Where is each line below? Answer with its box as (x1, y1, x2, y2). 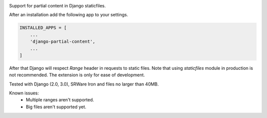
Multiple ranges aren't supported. (26, 97, 94, 103)
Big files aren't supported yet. (26, 104, 87, 110)
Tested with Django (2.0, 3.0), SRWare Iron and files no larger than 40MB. (9, 81, 159, 87)
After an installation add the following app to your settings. (9, 12, 129, 18)
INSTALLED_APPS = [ (19, 25, 67, 30)
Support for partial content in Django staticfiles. (9, 3, 106, 8)
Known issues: (9, 90, 39, 96)
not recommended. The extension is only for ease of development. (9, 72, 145, 78)
